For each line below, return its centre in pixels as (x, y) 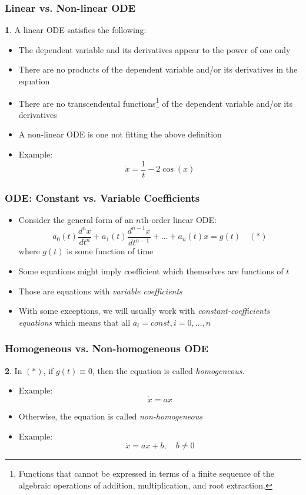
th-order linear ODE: (179, 219)
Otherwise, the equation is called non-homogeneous (110, 416)
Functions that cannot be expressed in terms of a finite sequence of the (147, 473)
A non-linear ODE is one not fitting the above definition (120, 134)
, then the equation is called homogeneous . (168, 370)
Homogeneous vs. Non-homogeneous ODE (107, 348)
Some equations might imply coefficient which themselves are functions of (151, 271)
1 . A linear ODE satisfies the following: (76, 30)
